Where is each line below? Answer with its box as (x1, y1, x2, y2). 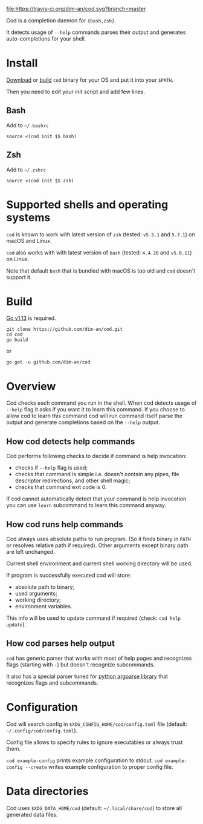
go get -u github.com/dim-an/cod (6, 359, 91, 365)
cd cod (6, 331, 23, 338)
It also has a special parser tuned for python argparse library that (6, 673, 168, 680)
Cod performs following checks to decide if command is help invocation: (6, 453, 187, 460)
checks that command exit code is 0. (14, 483, 107, 491)
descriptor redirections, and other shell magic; (14, 477, 130, 484)
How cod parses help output (6, 639, 115, 649)
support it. (6, 273, 32, 281)
